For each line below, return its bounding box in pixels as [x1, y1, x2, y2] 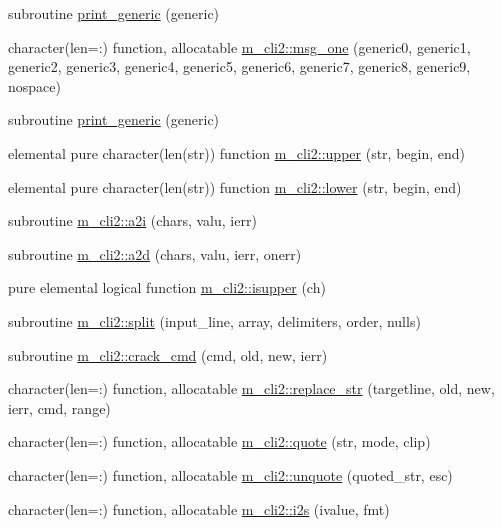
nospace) [8, 75, 61, 96]
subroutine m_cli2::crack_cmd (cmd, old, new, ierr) [8, 344, 328, 365]
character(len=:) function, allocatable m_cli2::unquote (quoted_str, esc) [8, 464, 453, 485]
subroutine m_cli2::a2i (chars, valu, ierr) [8, 210, 257, 231]
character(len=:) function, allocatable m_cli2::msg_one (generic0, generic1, [8, 36, 471, 57]
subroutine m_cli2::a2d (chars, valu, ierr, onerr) [8, 243, 302, 264]
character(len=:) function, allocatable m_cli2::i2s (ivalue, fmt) [8, 498, 390, 519]
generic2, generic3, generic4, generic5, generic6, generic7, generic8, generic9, [8, 56, 471, 77]
